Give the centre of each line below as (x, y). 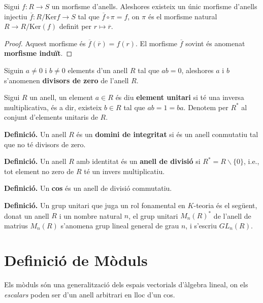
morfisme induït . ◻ (38, 53)
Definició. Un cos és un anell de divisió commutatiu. (88, 188)
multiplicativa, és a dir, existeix (53, 107)
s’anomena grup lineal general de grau (120, 225)
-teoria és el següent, (225, 205)
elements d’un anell (98, 70)
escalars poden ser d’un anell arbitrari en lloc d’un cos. (90, 294)
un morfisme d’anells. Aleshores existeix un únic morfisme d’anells (154, 6)
